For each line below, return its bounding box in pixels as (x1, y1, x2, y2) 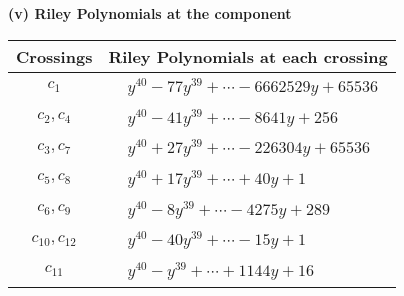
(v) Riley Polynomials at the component (8, 3, 292, 23)
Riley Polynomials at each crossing (108, 44, 388, 68)
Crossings (16, 44, 93, 68)
